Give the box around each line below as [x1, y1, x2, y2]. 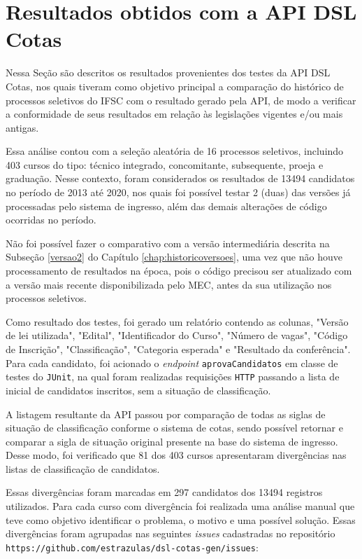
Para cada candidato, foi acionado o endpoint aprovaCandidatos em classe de [6, 355, 338, 370]
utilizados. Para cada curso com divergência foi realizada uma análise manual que [6, 499, 355, 513]
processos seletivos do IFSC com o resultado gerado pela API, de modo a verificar [6, 92, 356, 107]
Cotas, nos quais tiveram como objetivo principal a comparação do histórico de [6, 78, 344, 93]
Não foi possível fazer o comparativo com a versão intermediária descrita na [6, 235, 330, 250]
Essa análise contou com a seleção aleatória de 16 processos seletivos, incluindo [6, 144, 344, 158]
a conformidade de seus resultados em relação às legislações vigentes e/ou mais [6, 106, 343, 121]
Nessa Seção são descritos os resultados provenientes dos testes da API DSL [6, 65, 331, 80]
